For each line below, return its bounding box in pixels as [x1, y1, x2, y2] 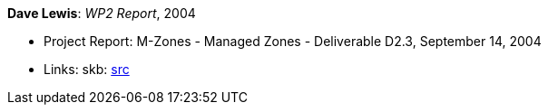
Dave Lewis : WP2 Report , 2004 [7, 5, 196, 21]
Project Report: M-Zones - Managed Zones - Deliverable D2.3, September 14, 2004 [44, 33, 542, 49]
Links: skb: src [44, 61, 130, 77]
